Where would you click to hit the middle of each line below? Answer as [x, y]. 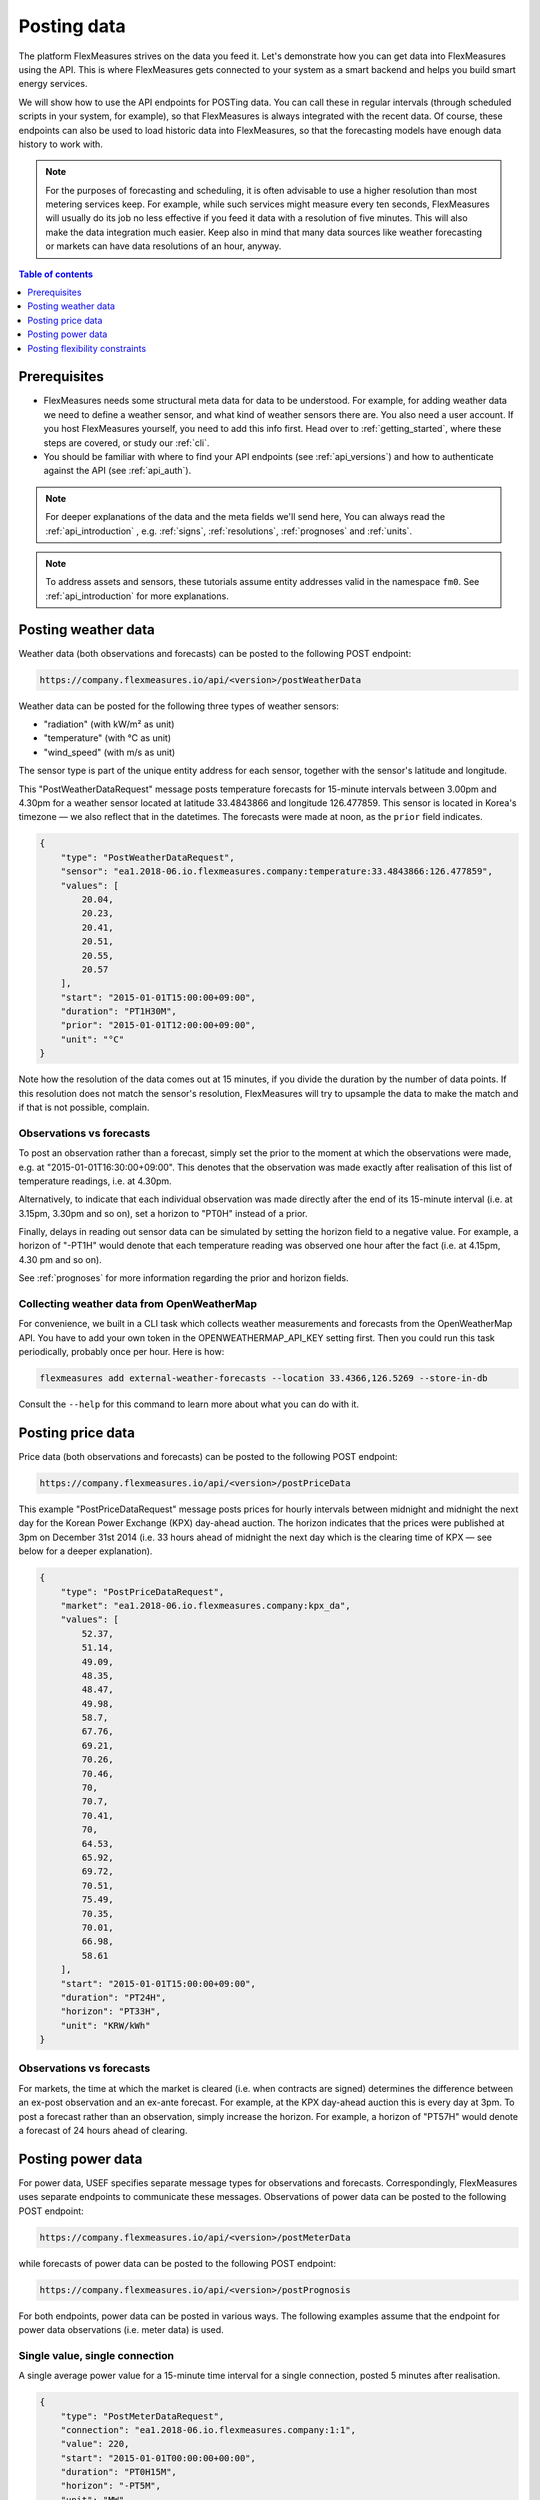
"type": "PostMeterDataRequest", [142, 2416]
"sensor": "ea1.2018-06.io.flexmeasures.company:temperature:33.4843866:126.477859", [277, 871]
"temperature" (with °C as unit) [107, 738]
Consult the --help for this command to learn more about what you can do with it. [189, 1404]
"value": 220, [95, 2444]
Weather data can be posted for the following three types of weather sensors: [179, 706]
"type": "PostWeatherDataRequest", [147, 857]
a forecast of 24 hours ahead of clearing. [103, 2130]
